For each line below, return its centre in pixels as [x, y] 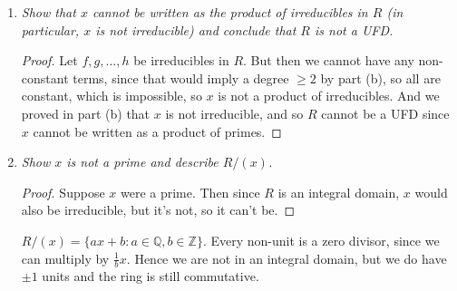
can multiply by [65, 258]
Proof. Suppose [63, 192]
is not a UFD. [354, 29]
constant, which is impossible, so [112, 96]
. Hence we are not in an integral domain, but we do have [287, 258]
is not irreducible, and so [234, 113]
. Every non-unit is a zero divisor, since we [321, 240]
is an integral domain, [339, 192]
